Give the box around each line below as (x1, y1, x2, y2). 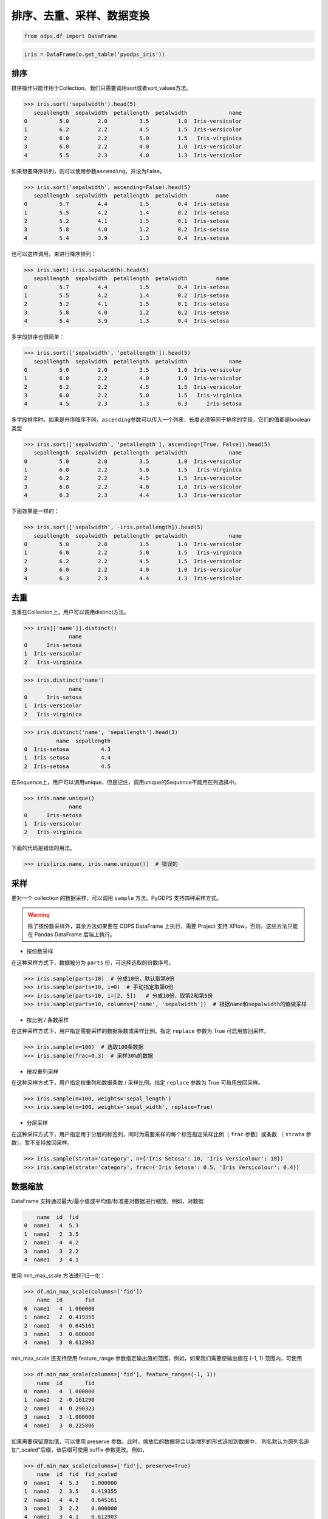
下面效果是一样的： (11, 507, 60, 515)
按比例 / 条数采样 (26, 1016, 69, 1023)
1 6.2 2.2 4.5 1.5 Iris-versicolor (24, 126, 242, 133)
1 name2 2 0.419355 (24, 1314, 95, 1321)
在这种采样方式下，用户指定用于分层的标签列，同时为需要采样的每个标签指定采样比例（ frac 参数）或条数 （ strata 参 (11, 1130, 312, 1137)
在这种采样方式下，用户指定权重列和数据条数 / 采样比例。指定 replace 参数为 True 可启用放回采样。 (11, 1079, 264, 1086)
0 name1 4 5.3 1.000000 (24, 1480, 118, 1486)
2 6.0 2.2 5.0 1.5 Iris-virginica (24, 134, 242, 142)
